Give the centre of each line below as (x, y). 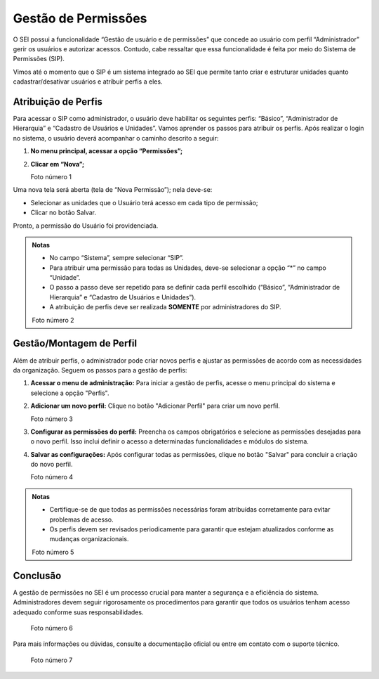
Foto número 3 (52, 419)
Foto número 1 (51, 176)
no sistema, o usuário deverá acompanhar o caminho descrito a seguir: (116, 138)
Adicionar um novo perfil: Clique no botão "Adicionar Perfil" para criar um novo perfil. (155, 406)
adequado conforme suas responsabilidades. (78, 612)
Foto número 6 (52, 628)
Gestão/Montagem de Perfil (75, 343)
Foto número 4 (52, 477)
